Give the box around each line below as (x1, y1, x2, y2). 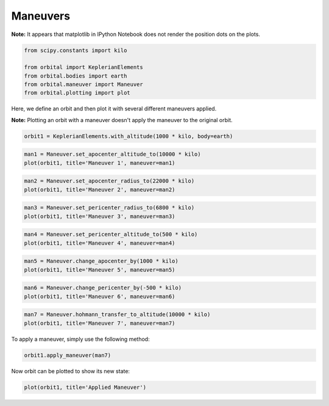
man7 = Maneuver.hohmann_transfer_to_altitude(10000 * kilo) (24, 311, 211, 318)
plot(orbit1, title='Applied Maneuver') (24, 383, 146, 391)
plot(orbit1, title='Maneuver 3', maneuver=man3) (24, 212, 175, 220)
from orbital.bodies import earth (24, 72, 127, 79)
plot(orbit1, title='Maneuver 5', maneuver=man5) (24, 266, 175, 273)
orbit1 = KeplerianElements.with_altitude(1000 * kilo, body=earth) (24, 132, 233, 140)
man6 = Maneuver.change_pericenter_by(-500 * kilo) (24, 285, 182, 291)
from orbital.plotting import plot (24, 89, 130, 96)
